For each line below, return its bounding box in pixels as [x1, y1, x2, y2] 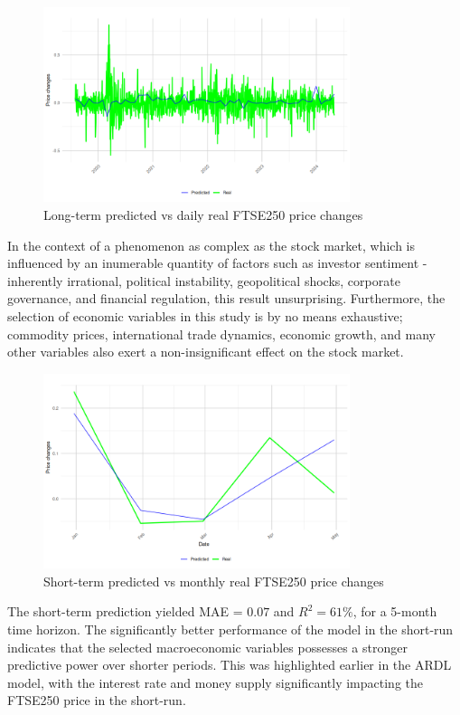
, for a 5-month [352, 602, 437, 621]
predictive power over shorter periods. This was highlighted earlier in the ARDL [7, 655, 452, 674]
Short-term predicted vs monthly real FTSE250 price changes [43, 571, 384, 590]
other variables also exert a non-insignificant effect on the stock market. [7, 342, 404, 361]
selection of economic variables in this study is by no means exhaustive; [7, 306, 403, 325]
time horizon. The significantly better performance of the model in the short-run [7, 619, 454, 638]
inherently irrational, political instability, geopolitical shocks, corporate [7, 271, 400, 290]
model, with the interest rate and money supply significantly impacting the [7, 672, 423, 691]
